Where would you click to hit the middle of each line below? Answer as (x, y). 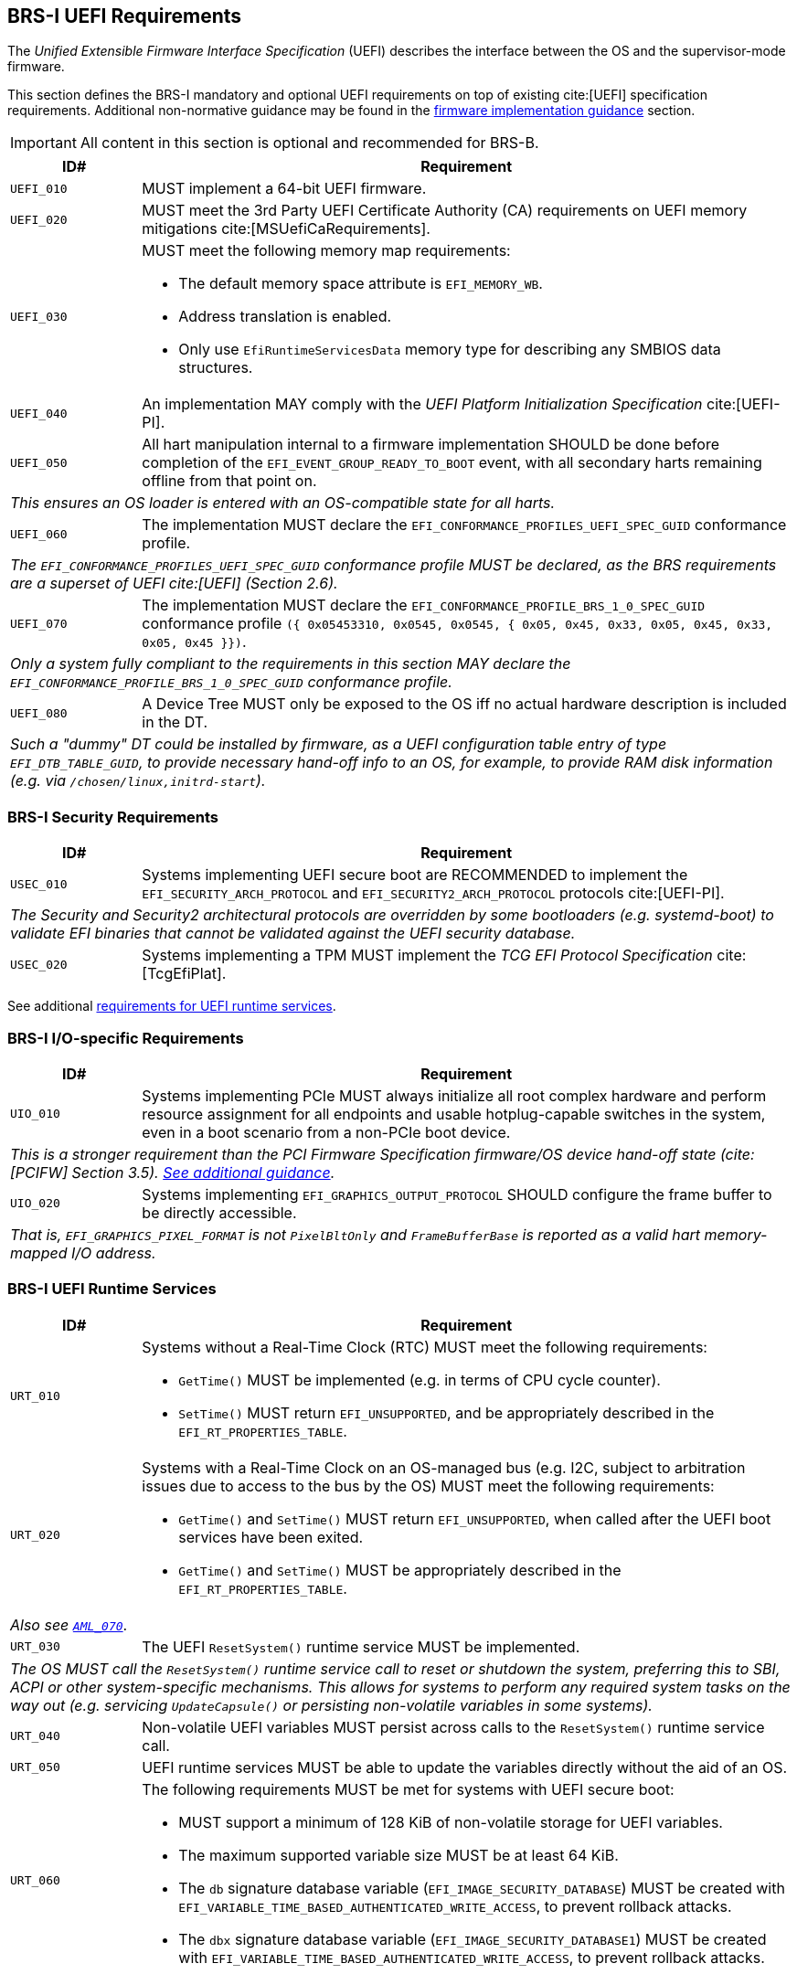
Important (43, 143)
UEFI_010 (39, 188)
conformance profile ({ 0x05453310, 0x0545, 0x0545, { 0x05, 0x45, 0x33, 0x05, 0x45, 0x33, (457, 624)
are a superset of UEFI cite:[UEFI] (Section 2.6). (174, 584)
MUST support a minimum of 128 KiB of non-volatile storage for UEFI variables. (451, 1822)
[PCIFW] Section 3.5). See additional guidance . (173, 1172)
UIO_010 (35, 1114)
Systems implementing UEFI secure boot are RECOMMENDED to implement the (415, 875)
